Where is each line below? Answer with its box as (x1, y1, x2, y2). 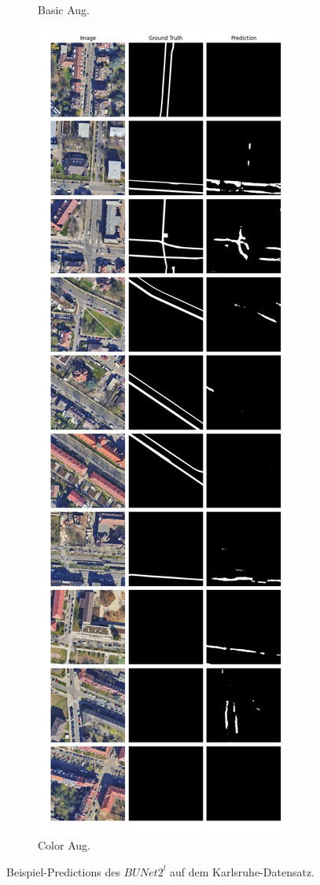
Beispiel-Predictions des (6, 863, 120, 879)
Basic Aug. (38, 2, 90, 17)
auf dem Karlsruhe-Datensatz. (170, 863, 314, 879)
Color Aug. (38, 837, 90, 854)
